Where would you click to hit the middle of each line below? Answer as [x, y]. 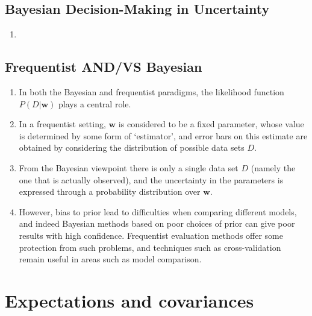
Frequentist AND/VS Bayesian [104, 67]
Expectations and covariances [129, 300]
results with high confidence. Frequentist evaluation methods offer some [151, 235]
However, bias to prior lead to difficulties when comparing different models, [158, 211]
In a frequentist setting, [62, 124]
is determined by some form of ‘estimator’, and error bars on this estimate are [163, 135]
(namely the [273, 167]
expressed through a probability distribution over [110, 191]
